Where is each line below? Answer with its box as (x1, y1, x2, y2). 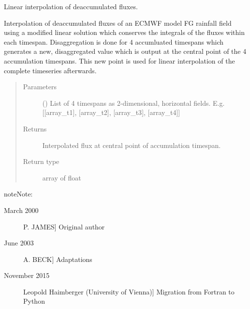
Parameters (23, 81, 57, 92)
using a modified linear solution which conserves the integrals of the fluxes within (4, 27, 245, 37)
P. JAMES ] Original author (23, 221, 105, 231)
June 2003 (4, 238, 34, 248)
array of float (42, 172, 81, 182)
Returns (23, 123, 47, 133)
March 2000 (4, 205, 39, 215)
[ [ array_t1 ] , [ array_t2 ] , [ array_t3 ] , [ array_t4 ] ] (42, 107, 180, 117)
